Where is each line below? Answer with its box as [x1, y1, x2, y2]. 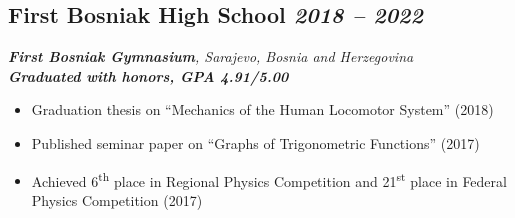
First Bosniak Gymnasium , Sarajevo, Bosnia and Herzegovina [8, 46, 414, 67]
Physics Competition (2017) [31, 189, 203, 210]
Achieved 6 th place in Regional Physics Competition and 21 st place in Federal [31, 167, 507, 191]
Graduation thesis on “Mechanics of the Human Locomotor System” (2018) [31, 99, 494, 120]
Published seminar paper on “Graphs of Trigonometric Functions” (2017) [31, 132, 480, 153]
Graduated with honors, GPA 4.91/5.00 [8, 65, 289, 86]
